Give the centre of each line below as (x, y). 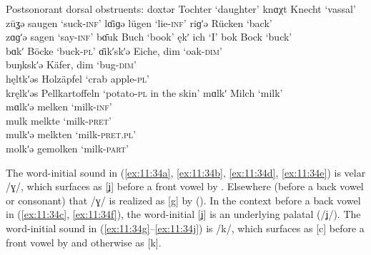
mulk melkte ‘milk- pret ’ (59, 120)
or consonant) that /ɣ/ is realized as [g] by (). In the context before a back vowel (183, 200)
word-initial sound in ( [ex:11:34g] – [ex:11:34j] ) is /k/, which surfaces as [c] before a (185, 228)
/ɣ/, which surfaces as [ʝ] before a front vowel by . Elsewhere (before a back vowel (185, 186)
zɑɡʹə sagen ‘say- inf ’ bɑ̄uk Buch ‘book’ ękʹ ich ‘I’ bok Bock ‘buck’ (149, 37)
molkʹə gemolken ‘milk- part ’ (67, 148)
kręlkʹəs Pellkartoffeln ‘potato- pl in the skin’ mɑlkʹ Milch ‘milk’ (144, 92)
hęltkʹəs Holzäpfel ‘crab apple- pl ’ (78, 78)
